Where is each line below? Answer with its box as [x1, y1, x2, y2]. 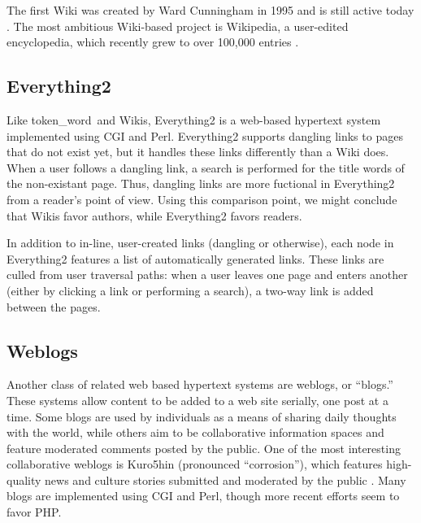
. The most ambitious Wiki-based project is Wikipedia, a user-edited [7, 17, 349, 34]
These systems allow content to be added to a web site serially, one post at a [7, 391, 388, 408]
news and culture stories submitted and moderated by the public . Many [45, 471, 406, 488]
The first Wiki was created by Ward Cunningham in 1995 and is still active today [7, 2, 414, 18]
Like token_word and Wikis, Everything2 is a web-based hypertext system [7, 111, 381, 128]
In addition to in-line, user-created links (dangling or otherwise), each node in [7, 234, 394, 251]
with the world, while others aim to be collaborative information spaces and [7, 424, 384, 441]
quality [7, 471, 41, 488]
